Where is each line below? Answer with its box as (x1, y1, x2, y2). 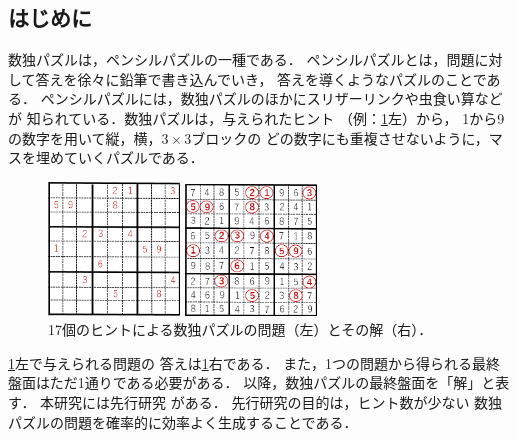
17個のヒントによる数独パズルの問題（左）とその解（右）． (48, 319, 433, 340)
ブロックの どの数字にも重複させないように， (191, 127, 489, 148)
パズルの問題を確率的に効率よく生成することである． (8, 411, 358, 432)
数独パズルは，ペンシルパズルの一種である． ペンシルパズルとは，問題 (8, 49, 475, 70)
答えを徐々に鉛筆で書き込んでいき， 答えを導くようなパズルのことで (35, 68, 487, 89)
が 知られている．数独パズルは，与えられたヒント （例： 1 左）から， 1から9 (8, 107, 505, 128)
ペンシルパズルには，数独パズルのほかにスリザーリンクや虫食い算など (40, 88, 503, 109)
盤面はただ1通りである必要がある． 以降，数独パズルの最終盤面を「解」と (8, 372, 496, 393)
